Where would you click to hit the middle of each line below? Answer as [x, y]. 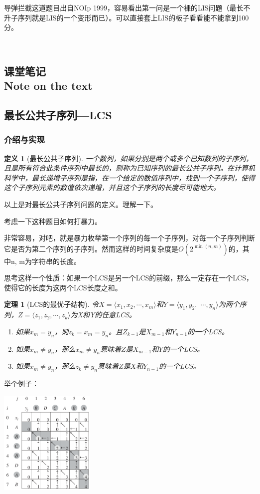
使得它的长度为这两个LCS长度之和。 [63, 287]
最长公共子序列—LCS [58, 115]
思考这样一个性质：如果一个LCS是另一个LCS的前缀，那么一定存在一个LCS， [129, 278]
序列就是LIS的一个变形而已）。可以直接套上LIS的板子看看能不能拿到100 [133, 17]
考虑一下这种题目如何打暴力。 [53, 221]
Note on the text [48, 86]
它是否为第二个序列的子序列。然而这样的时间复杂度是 [91, 248]
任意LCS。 [119, 315]
